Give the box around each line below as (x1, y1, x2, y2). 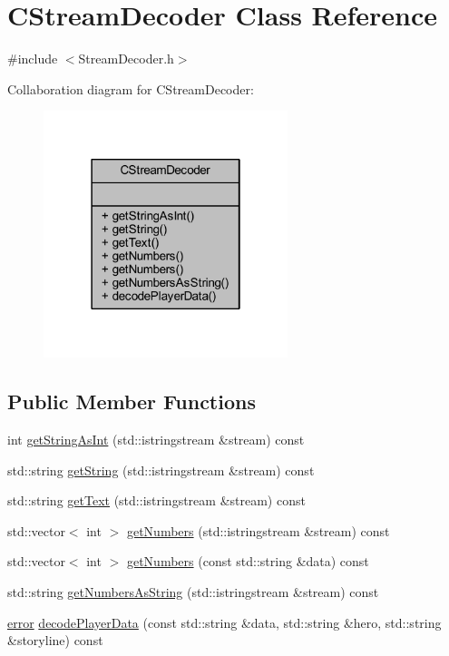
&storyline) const (7, 631, 103, 650)
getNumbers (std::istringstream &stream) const (126, 521, 390, 540)
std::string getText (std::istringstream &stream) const (7, 491, 306, 510)
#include (7, 49, 58, 68)
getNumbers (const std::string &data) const (126, 552, 369, 571)
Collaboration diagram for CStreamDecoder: (7, 79, 254, 98)
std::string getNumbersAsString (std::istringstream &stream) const (7, 582, 379, 601)
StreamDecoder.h (78, 49, 174, 68)
